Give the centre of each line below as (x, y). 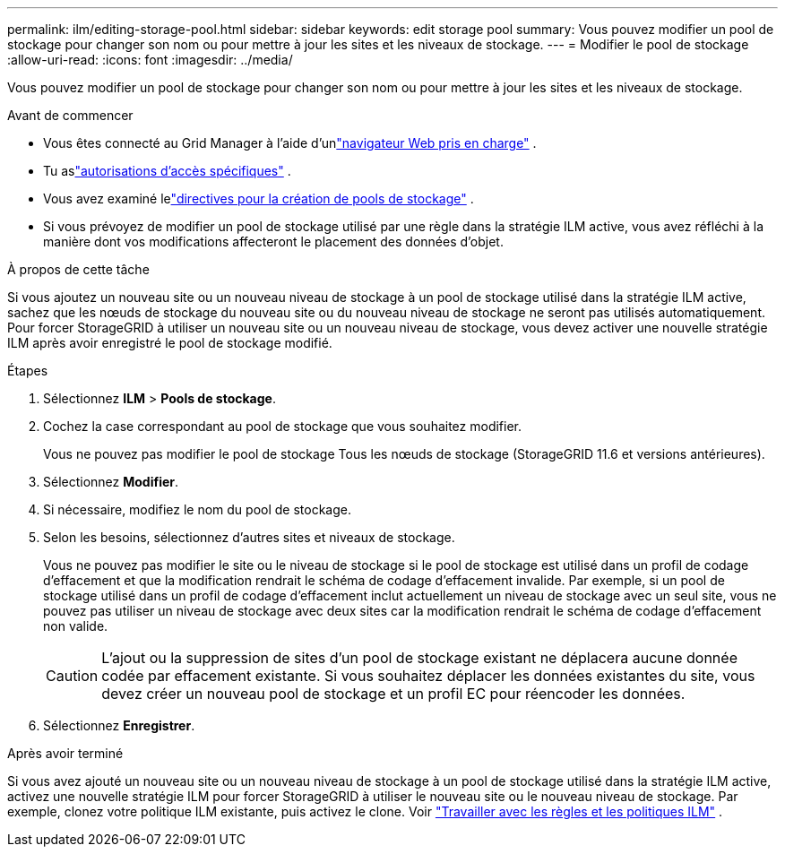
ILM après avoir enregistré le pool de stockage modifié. (170, 343)
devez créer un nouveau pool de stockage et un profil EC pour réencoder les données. (393, 694)
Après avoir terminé (65, 753)
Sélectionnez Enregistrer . (119, 725)
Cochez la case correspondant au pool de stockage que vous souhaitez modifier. (283, 426)
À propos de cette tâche (78, 269)
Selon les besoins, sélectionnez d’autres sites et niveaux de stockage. (249, 537)
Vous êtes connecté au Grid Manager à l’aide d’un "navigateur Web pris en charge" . (290, 143)
